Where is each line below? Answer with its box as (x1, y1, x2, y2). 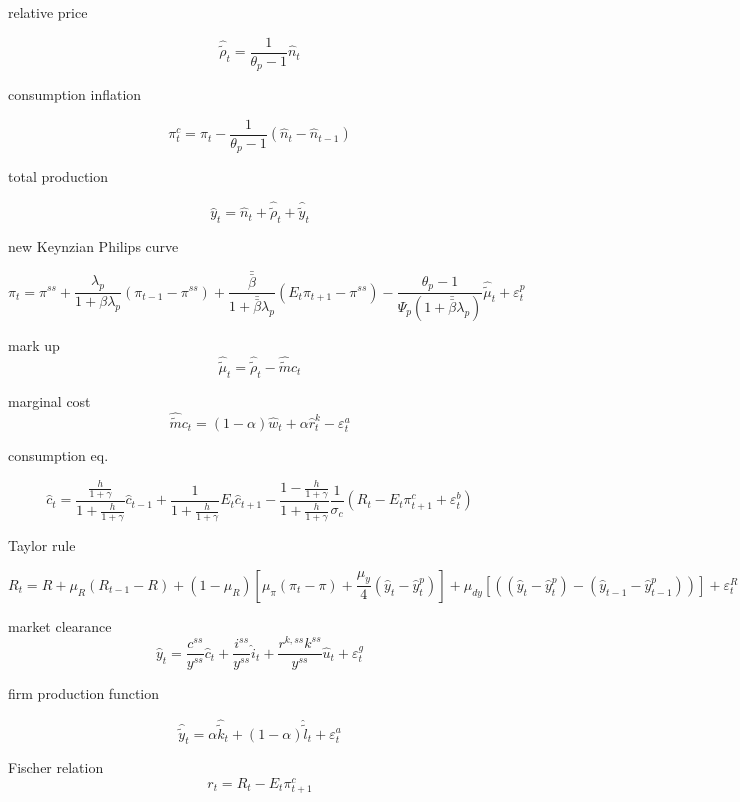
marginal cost (8, 390, 91, 411)
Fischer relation (8, 757, 104, 778)
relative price (8, 2, 88, 22)
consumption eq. (8, 445, 109, 465)
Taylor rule (8, 535, 76, 556)
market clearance (8, 615, 112, 636)
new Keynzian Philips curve (8, 236, 179, 257)
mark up (8, 334, 60, 355)
